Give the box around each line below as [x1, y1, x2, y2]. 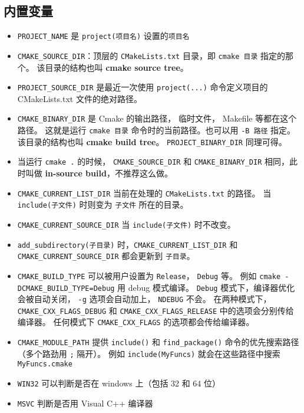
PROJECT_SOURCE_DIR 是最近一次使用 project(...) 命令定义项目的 [17, 81, 268, 93]
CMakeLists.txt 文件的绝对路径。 [17, 92, 142, 104]
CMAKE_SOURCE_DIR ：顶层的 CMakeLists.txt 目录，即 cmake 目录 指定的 [17, 49, 285, 61]
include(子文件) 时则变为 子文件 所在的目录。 [17, 198, 189, 211]
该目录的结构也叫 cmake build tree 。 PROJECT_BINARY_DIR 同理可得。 [17, 135, 287, 147]
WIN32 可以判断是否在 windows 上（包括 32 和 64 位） [17, 377, 221, 389]
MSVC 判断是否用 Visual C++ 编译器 [17, 396, 153, 409]
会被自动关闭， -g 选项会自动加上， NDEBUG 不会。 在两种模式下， [17, 293, 272, 305]
